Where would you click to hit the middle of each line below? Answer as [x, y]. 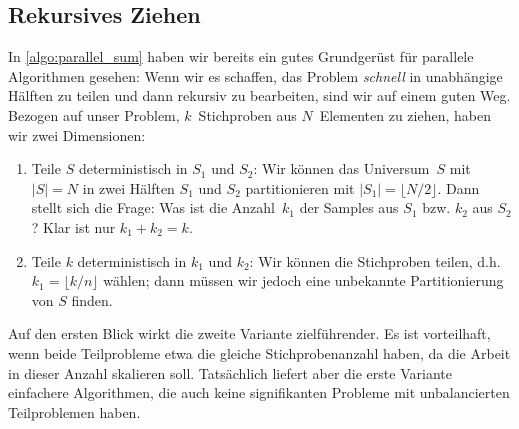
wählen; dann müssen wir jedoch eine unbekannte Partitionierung [303, 280]
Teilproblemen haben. [74, 411]
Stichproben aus [247, 114]
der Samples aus [349, 207]
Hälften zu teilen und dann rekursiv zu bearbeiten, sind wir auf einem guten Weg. [259, 95]
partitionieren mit [300, 187]
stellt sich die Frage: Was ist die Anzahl [153, 207]
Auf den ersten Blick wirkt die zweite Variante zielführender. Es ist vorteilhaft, [249, 333]
